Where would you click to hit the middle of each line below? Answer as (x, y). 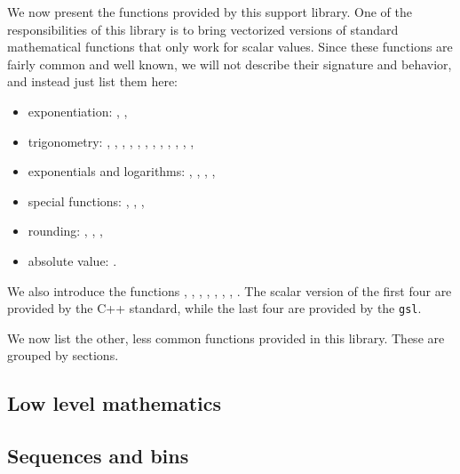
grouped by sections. (63, 355)
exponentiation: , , (78, 111)
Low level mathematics (115, 403)
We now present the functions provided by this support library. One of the (210, 12)
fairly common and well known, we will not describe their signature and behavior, (230, 64)
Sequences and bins (98, 456)
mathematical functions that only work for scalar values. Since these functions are (230, 47)
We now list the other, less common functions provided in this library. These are (226, 337)
